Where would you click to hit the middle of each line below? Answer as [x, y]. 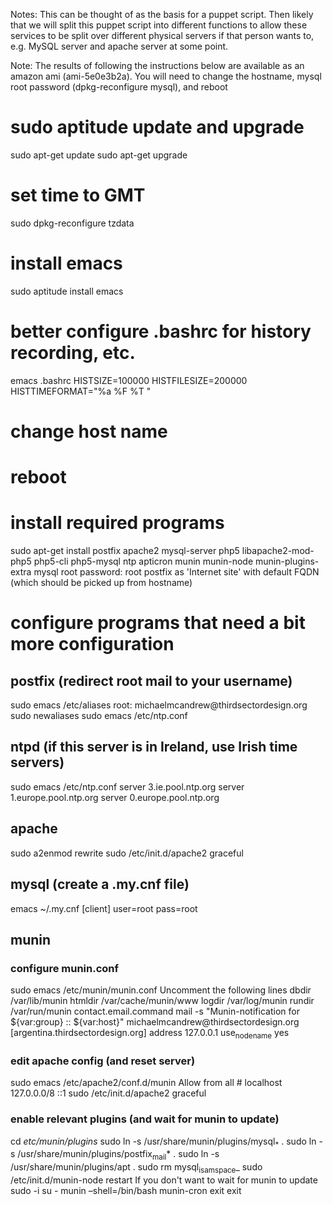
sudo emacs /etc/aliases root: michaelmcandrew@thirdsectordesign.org [159, 705]
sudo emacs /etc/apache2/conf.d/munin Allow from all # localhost [146, 1083]
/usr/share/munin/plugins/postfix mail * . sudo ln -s [118, 1155]
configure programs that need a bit [158, 623]
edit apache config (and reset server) [103, 1061]
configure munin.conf [65, 968]
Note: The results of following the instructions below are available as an [157, 65]
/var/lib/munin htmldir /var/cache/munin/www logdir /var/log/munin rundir [162, 1001]
